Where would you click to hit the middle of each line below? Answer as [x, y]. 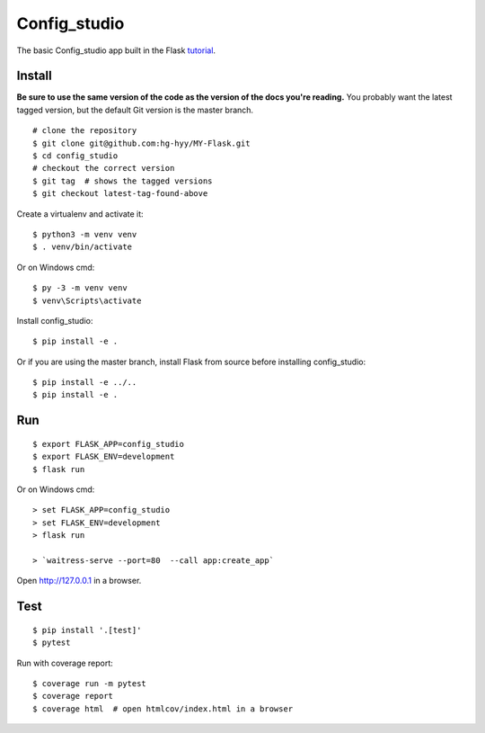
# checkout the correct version [104, 168]
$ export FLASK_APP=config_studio [108, 444]
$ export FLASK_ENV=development [104, 457]
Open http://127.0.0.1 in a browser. [79, 581]
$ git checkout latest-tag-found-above [120, 194]
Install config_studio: [55, 320]
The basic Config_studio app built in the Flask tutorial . [116, 50]
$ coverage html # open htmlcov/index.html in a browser [163, 709]
